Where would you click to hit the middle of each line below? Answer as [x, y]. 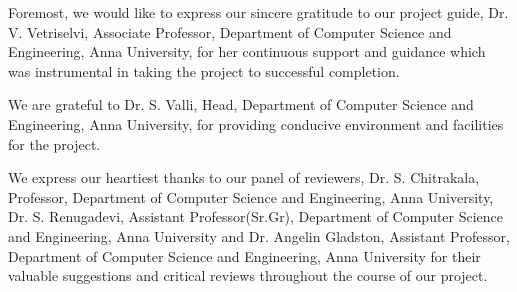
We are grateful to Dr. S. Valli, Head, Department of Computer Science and [241, 104]
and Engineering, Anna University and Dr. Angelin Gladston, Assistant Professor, [259, 235]
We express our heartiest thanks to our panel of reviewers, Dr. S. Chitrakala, [244, 177]
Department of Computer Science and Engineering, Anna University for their [244, 255]
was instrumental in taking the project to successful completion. [204, 70]
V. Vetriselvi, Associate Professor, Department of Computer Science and [230, 31]
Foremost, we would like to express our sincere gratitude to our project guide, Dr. [258, 12]
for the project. [54, 143]
